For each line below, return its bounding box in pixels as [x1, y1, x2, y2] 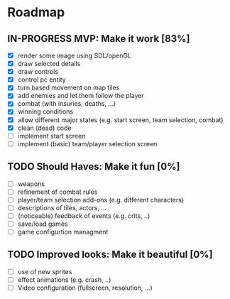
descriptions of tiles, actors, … [17, 203, 107, 212]
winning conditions [17, 107, 74, 116]
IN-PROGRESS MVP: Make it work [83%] [7, 33, 190, 45]
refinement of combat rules [17, 187, 98, 196]
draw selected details [17, 60, 81, 68]
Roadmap [7, 4, 65, 21]
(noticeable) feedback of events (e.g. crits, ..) [17, 211, 150, 220]
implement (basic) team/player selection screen [17, 139, 158, 148]
